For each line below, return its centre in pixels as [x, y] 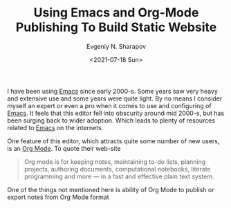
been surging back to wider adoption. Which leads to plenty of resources [111, 120]
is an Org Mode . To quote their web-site [64, 148]
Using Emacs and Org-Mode [116, 13]
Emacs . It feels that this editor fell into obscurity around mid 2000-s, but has [116, 113]
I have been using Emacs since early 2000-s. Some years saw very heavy [112, 91]
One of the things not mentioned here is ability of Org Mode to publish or [111, 189]
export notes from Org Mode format [58, 197]
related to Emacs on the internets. [55, 127]
